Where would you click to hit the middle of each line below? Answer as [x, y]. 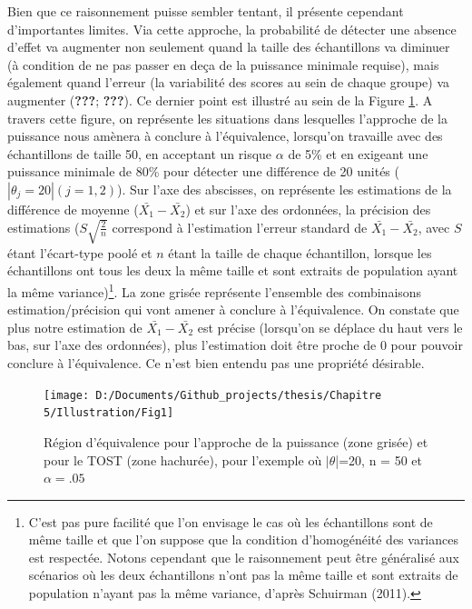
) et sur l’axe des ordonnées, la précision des [308, 209]
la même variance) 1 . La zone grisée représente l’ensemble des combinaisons [215, 290]
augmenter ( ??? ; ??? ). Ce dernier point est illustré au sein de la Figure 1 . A [220, 100]
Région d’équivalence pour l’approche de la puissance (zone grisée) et [236, 441]
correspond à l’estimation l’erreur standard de [240, 227]
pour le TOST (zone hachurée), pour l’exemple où [183, 459]
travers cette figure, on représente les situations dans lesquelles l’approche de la [227, 118]
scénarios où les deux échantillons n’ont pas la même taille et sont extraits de [243, 575]
